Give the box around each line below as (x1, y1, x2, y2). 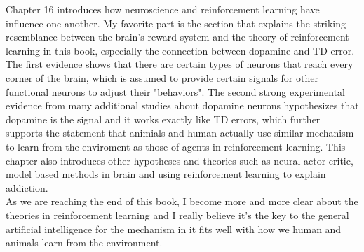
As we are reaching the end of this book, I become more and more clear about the (6, 194, 358, 209)
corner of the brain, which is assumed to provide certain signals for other (6, 70, 318, 85)
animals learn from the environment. (6, 235, 163, 250)
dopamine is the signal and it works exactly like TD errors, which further (6, 111, 321, 126)
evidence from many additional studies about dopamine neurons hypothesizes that (6, 98, 359, 113)
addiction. (6, 180, 48, 195)
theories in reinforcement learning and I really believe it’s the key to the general (6, 207, 349, 222)
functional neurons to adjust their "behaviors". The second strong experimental (6, 84, 345, 99)
